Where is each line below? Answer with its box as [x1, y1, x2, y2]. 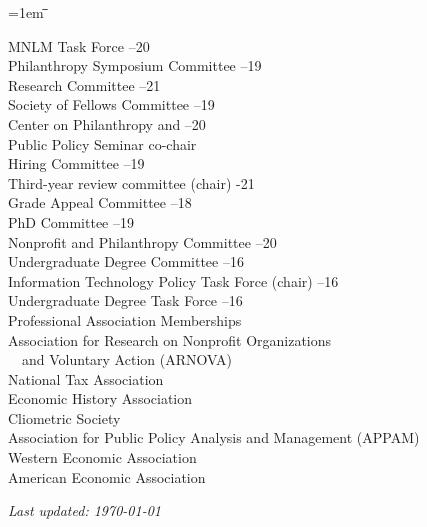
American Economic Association [8, 466, 206, 487]
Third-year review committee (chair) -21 [8, 172, 255, 193]
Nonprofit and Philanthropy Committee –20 [8, 231, 277, 252]
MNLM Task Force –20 [8, 35, 150, 56]
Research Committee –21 [8, 74, 161, 95]
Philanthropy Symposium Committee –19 [8, 55, 262, 76]
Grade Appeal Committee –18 [8, 192, 192, 213]
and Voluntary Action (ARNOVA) [21, 349, 232, 370]
